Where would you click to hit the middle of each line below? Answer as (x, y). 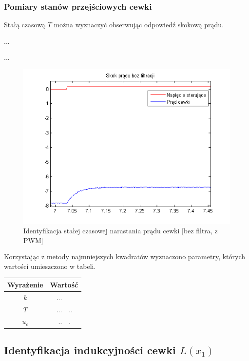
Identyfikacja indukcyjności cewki (90, 350)
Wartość (64, 284)
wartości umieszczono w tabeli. (50, 266)
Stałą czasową (25, 25)
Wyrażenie (25, 284)
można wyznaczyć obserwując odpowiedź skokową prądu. (139, 25)
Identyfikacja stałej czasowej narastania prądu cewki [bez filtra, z (121, 231)
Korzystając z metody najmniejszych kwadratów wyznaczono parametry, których (125, 256)
